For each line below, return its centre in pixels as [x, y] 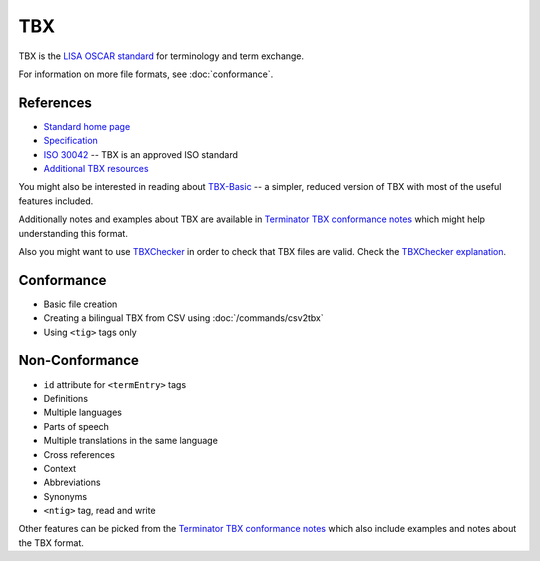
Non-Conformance [79, 360]
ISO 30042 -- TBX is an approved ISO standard [141, 154]
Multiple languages [82, 412]
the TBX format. [51, 542]
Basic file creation [80, 304]
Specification [71, 141]
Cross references [79, 454]
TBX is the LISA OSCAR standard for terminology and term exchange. [161, 56]
